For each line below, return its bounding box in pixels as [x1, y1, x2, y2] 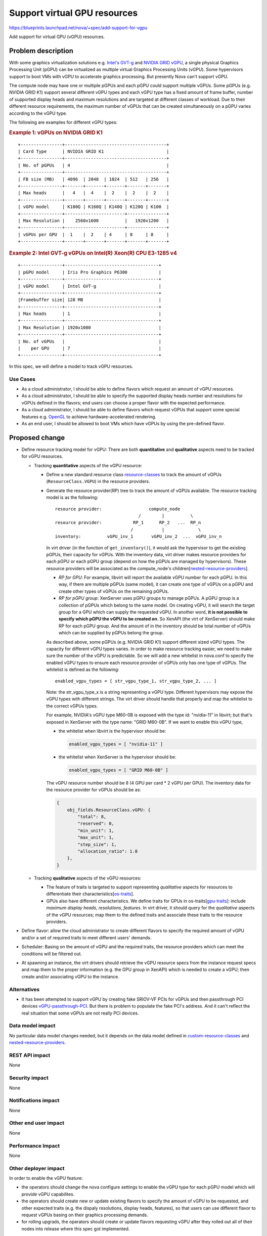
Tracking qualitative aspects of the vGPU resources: [34, 875, 141, 881]
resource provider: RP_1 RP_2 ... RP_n [55, 520, 201, 526]
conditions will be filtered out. [21, 951, 82, 957]
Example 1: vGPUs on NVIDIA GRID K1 [9, 129, 103, 136]
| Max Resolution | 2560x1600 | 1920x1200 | [18, 218, 169, 223]
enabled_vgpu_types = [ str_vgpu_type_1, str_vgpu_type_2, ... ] [55, 678, 217, 684]
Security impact [9, 1074, 49, 1081]
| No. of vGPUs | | [18, 339, 162, 344]
